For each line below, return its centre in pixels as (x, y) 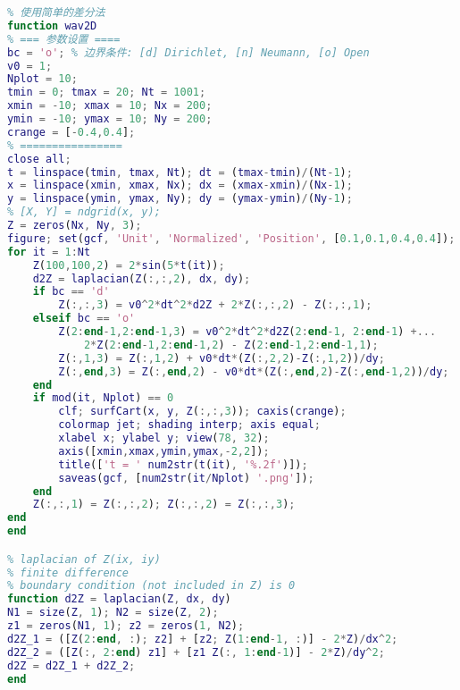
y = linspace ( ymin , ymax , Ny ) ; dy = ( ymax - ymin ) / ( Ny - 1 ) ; (180, 199)
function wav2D (52, 25)
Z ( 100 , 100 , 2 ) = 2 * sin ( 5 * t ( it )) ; (129, 265)
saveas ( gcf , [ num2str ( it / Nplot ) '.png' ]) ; (186, 478)
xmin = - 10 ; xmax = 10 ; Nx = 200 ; (110, 106)
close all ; (39, 159)
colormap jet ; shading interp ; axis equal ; (189, 425)
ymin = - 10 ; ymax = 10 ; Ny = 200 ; (110, 119)
